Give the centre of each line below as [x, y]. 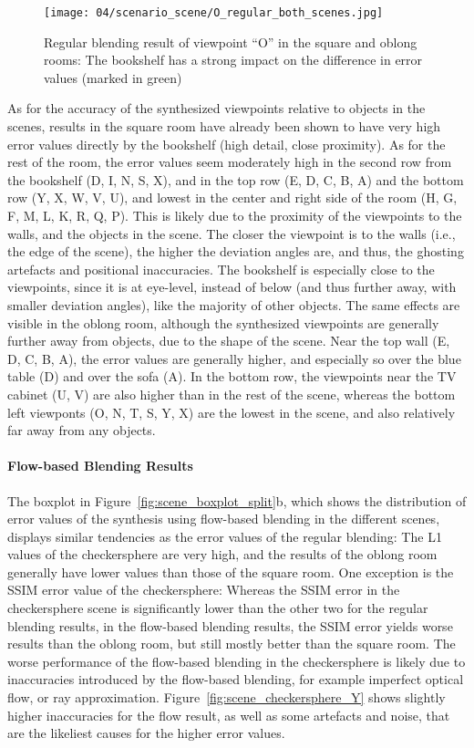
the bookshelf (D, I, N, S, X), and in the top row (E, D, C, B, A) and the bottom [236, 179]
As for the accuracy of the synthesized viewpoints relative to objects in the [216, 108]
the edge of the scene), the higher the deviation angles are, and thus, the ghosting [236, 251]
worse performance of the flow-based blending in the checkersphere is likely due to [237, 661]
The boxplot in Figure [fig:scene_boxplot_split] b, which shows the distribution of [237, 500]
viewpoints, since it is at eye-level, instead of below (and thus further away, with [232, 287]
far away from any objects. [82, 430]
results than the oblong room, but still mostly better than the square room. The [232, 644]
